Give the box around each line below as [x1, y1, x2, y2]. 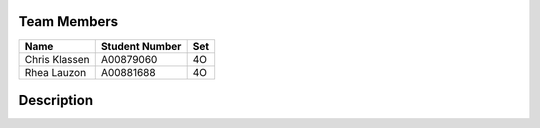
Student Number [100, 39, 182, 53]
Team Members [18, 13, 119, 30]
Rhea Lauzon [24, 65, 87, 79]
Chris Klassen [24, 52, 90, 66]
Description [18, 91, 94, 109]
